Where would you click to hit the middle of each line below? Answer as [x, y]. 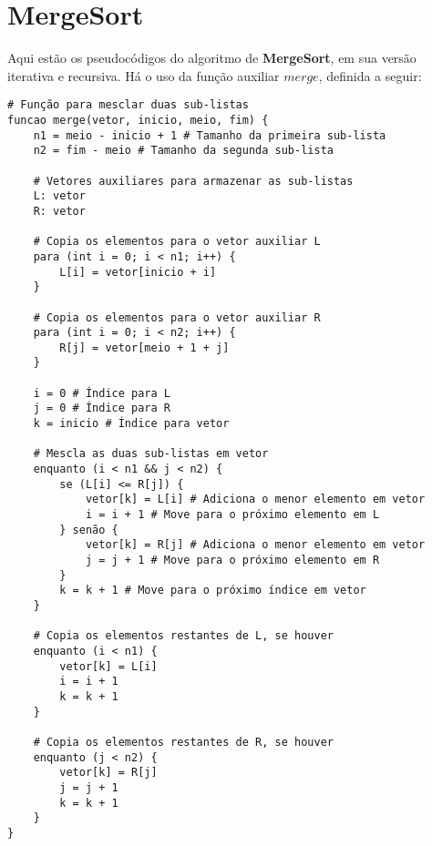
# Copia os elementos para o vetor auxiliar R [177, 317]
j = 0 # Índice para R [102, 408]
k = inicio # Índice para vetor [131, 424]
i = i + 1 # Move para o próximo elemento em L [232, 515]
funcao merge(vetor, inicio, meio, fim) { [138, 120]
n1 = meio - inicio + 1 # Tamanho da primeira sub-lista [210, 135]
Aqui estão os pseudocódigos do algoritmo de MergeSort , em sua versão [212, 58]
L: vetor [59, 196]
